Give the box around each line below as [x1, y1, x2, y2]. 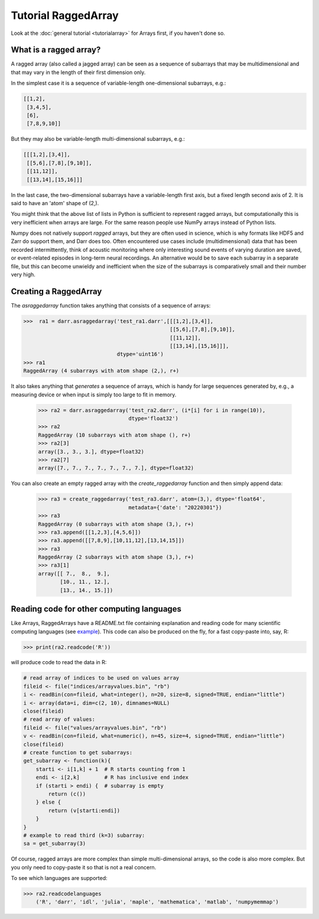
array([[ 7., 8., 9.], [38, 570, 110, 577]
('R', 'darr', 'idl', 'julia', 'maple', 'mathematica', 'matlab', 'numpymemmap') [35, 899, 279, 905]
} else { [35, 799, 61, 805]
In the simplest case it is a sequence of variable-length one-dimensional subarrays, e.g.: [11, 80, 226, 87]
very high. [11, 271, 35, 278]
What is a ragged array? [11, 45, 101, 55]
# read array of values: [23, 716, 96, 723]
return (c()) [48, 790, 86, 797]
